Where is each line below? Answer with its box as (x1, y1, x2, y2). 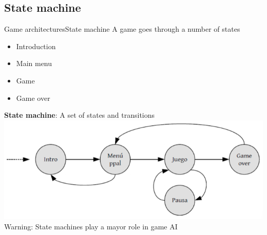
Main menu (16, 58, 52, 69)
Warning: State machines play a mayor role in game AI (4, 221, 178, 231)
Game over (16, 92, 50, 103)
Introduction (16, 40, 56, 51)
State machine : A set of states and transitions (4, 110, 155, 120)
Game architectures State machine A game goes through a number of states (4, 24, 240, 34)
